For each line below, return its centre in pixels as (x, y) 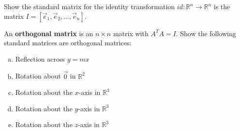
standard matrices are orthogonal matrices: (68, 43)
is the (222, 6)
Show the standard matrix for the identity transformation (90, 6)
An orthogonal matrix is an (49, 33)
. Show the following (206, 33)
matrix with (131, 33)
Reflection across (40, 59)
